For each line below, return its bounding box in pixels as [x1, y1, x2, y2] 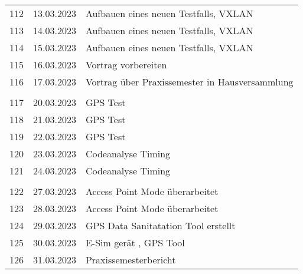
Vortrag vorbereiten [85, 58, 167, 71]
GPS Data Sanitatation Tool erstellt [85, 219, 236, 232]
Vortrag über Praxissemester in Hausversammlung [85, 75, 294, 88]
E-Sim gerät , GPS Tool [85, 236, 185, 249]
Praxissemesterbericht [85, 253, 176, 266]
